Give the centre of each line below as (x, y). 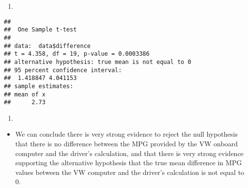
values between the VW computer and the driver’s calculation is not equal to (130, 172)
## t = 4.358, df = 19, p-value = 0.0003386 (77, 54)
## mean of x (25, 94)
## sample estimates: (39, 86)
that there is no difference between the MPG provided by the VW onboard (126, 143)
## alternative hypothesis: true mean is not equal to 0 (98, 62)
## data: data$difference (47, 46)
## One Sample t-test (40, 30)
